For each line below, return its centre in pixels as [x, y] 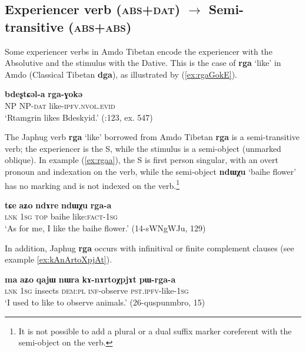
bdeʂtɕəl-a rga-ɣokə [44, 94]
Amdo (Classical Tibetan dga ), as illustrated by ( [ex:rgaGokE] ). [121, 74]
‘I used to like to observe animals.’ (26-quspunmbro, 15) [105, 302]
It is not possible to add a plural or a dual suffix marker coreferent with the [155, 331]
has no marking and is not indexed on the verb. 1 [92, 184]
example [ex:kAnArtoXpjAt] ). [59, 259]
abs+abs [100, 26]
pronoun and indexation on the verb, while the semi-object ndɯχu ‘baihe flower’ [151, 171]
